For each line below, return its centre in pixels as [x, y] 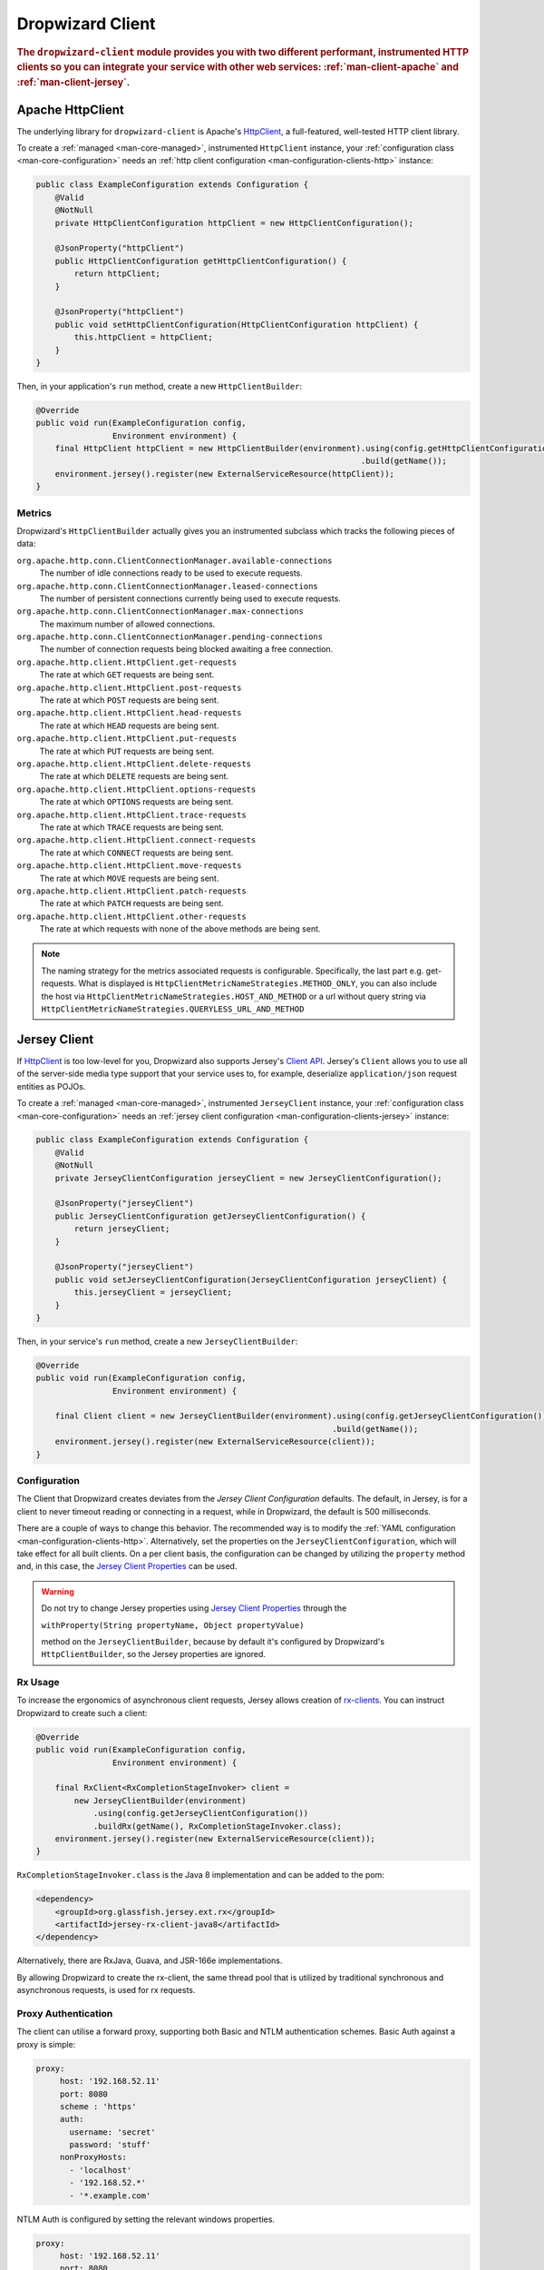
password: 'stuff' [110, 2145]
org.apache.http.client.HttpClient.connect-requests [136, 840]
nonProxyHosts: [93, 2157]
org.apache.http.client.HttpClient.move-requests [129, 866]
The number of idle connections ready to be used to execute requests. [171, 573]
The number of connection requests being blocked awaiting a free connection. [186, 649]
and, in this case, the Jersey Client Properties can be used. [127, 1566]
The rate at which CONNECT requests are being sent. [136, 853]
